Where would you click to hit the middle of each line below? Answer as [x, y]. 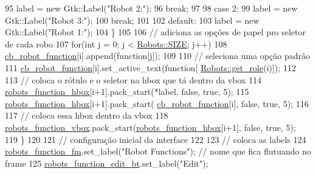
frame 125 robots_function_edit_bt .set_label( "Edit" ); [107, 163]
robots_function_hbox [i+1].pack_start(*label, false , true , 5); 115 [127, 92]
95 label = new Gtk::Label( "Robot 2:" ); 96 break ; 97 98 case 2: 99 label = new [151, 8]
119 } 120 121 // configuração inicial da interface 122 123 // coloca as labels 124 [156, 139]
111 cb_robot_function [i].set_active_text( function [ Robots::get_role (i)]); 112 [150, 67]
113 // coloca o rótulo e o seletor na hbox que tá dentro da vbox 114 [133, 79]
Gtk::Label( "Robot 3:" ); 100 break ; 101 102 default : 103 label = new [132, 20]
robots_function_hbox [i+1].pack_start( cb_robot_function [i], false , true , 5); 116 [157, 103]
